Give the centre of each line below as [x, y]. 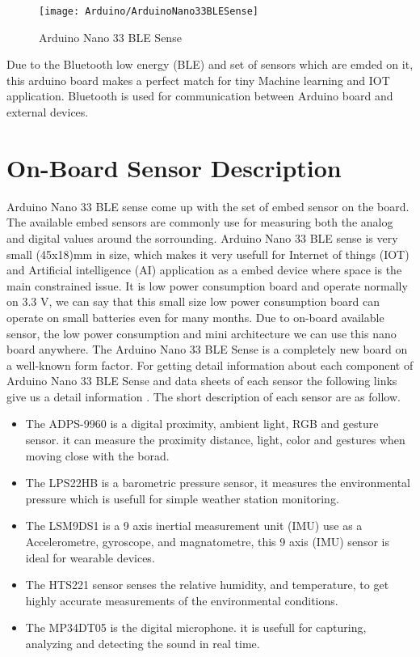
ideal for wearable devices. [90, 557]
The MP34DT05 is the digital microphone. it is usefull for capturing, [196, 627]
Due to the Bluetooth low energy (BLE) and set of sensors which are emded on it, [210, 64]
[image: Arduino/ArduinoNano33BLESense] [149, 11]
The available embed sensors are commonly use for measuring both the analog [200, 222]
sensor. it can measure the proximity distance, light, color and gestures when [215, 440]
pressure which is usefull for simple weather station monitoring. [182, 498]
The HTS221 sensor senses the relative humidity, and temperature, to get [207, 585]
